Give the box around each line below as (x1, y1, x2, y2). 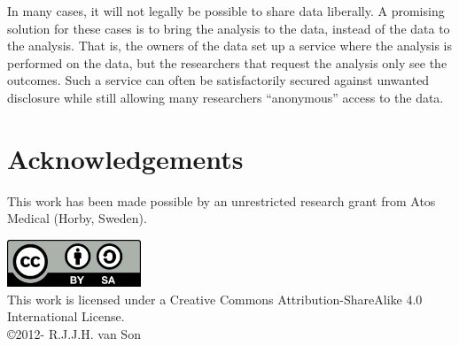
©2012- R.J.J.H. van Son (7, 324, 141, 342)
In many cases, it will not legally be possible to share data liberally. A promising (7, 2, 445, 19)
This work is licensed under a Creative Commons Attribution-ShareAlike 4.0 (7, 289, 423, 308)
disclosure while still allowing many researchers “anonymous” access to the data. (7, 88, 444, 106)
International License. (7, 307, 125, 326)
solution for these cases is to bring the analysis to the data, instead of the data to (7, 19, 450, 37)
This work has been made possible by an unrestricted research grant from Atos (7, 191, 436, 210)
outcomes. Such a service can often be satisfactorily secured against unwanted (7, 71, 430, 89)
